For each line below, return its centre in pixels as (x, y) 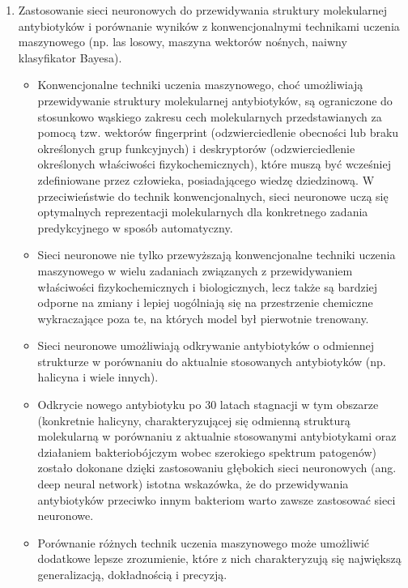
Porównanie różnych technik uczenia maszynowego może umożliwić (203, 542)
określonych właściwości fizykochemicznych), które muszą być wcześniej (214, 164)
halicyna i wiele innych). (98, 377)
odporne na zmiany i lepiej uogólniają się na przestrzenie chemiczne (205, 303)
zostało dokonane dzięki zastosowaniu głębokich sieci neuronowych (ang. (217, 468)
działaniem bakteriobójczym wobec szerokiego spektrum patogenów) (207, 452)
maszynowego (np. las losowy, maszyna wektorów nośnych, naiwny (183, 42)
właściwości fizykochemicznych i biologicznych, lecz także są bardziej (208, 286)
